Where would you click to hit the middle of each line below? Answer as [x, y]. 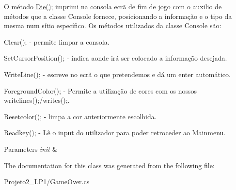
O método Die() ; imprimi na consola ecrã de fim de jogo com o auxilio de [113, 6]
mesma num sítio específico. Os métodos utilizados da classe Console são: [113, 25]
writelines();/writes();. [37, 100]
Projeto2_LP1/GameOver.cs [47, 182]
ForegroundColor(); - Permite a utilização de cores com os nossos [100, 90]
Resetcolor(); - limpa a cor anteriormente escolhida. [80, 116]
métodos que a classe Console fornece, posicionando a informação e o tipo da [118, 16]
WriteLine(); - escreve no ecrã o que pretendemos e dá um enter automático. [117, 74]
